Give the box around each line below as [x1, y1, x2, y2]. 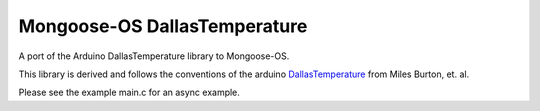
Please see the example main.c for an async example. [18, 86, 240, 99]
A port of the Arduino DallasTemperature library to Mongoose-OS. [18, 50, 290, 62]
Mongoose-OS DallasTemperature [18, 15, 308, 37]
